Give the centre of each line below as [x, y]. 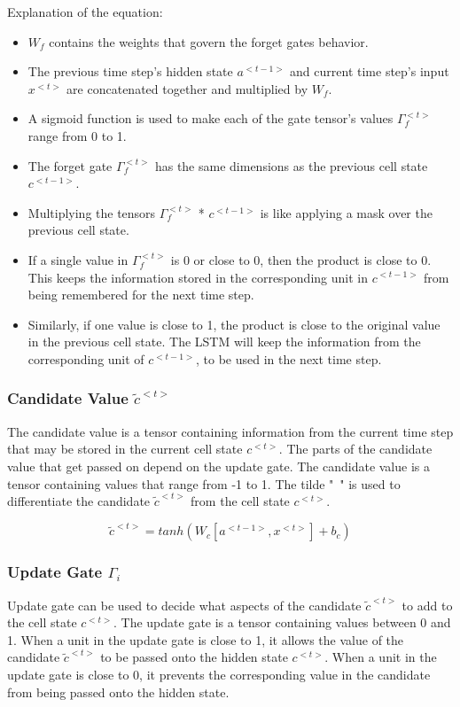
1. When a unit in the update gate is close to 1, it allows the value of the [206, 639]
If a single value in [78, 259]
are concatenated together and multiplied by [187, 88]
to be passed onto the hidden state [194, 657]
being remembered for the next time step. [141, 295]
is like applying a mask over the [346, 212]
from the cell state [240, 501]
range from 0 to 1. [77, 135]
